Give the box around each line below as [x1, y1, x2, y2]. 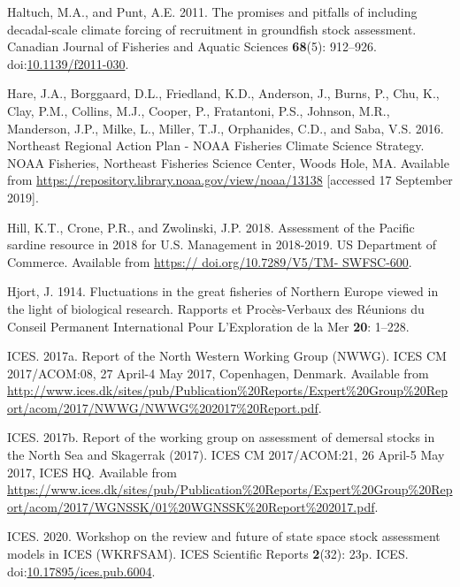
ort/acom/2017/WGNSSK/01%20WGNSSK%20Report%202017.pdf [7, 497, 375, 515]
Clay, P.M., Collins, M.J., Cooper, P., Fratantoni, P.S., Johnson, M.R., [7, 101, 390, 119]
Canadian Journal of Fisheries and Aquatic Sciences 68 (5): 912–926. [7, 37, 377, 56]
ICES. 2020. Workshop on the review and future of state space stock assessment [7, 527, 441, 545]
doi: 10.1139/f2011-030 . [7, 54, 129, 72]
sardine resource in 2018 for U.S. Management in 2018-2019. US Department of [7, 235, 437, 254]
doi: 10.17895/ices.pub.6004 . [7, 561, 156, 580]
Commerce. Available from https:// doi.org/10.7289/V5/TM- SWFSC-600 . [7, 252, 412, 271]
